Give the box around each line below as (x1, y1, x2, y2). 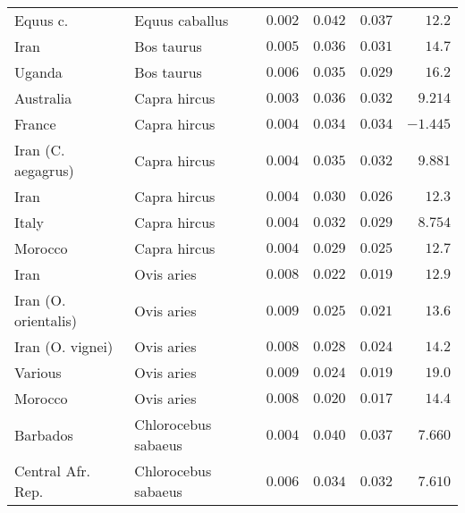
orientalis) (14, 310, 77, 331)
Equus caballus (134, 10, 229, 30)
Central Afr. (14, 460, 90, 481)
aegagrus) (14, 160, 74, 181)
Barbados (14, 424, 73, 445)
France (14, 114, 56, 134)
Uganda (14, 62, 63, 82)
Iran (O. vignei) (14, 336, 114, 357)
